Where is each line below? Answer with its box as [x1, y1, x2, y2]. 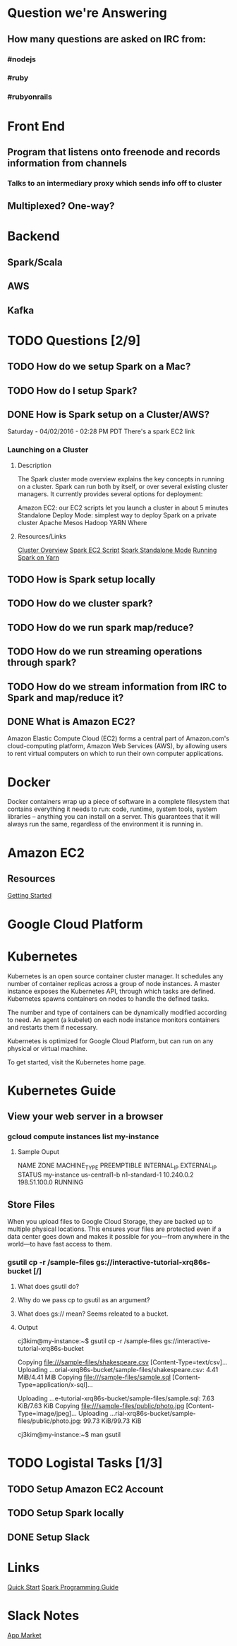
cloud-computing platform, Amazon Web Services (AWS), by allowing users [7, 742, 228, 750]
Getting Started [7, 891, 52, 900]
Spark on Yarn [17, 553, 60, 562]
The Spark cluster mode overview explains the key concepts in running [17, 474, 224, 483]
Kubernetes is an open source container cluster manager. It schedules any [7, 972, 224, 980]
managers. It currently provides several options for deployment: [17, 489, 203, 498]
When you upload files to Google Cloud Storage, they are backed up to [7, 1217, 213, 1225]
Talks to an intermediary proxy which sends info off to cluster [7, 178, 222, 188]
